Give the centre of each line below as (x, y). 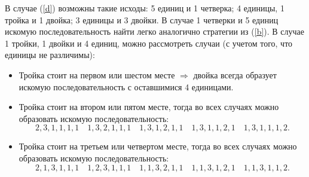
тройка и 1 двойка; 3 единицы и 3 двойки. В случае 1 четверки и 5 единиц (142, 19)
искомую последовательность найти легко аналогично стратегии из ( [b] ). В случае (154, 31)
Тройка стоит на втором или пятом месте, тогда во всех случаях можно (149, 107)
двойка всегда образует (235, 74)
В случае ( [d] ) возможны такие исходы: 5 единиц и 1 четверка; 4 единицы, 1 (145, 8)
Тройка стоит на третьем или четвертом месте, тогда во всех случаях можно (158, 146)
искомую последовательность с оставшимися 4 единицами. (126, 86)
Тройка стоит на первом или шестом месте (97, 74)
